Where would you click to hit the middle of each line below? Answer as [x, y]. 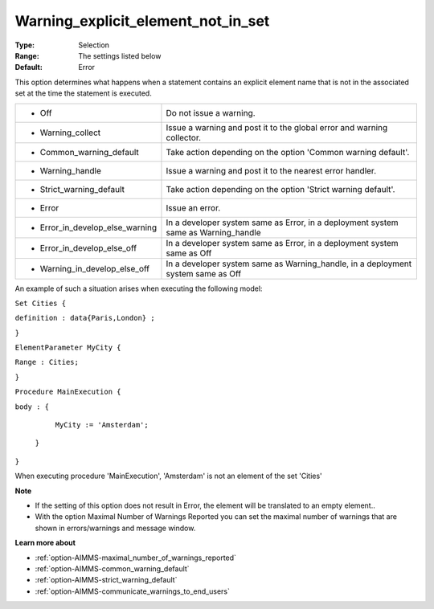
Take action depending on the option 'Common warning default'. [288, 152]
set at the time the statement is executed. [83, 93]
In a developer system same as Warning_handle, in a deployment [289, 264]
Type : [25, 45]
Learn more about [45, 543]
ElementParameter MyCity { [68, 348]
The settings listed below [120, 55]
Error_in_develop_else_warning [98, 227]
